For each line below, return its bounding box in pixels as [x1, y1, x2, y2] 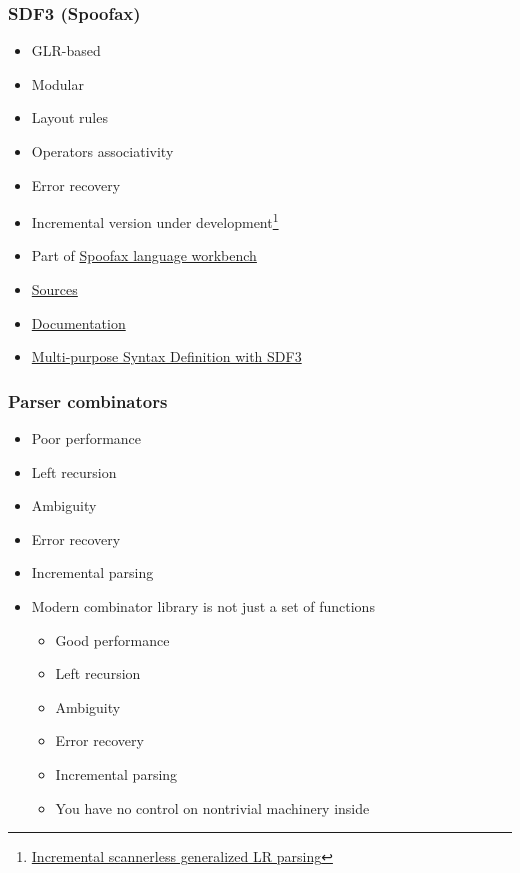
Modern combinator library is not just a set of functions [31, 596, 375, 616]
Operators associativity [31, 141, 174, 161]
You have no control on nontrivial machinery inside [55, 797, 370, 818]
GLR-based [31, 40, 101, 61]
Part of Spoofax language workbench [31, 245, 257, 266]
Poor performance [31, 428, 142, 449]
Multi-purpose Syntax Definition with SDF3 [31, 346, 302, 367]
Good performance [55, 629, 170, 650]
